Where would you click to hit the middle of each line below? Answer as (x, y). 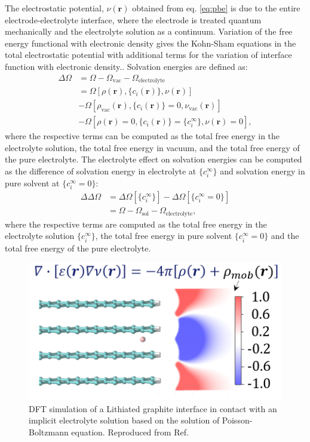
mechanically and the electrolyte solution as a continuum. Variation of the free (149, 31)
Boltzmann (49, 432)
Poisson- (237, 420)
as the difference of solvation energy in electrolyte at (101, 171)
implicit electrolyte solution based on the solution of (124, 420)
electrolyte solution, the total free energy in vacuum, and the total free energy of (152, 147)
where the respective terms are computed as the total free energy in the (136, 224)
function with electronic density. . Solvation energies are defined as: (126, 66)
